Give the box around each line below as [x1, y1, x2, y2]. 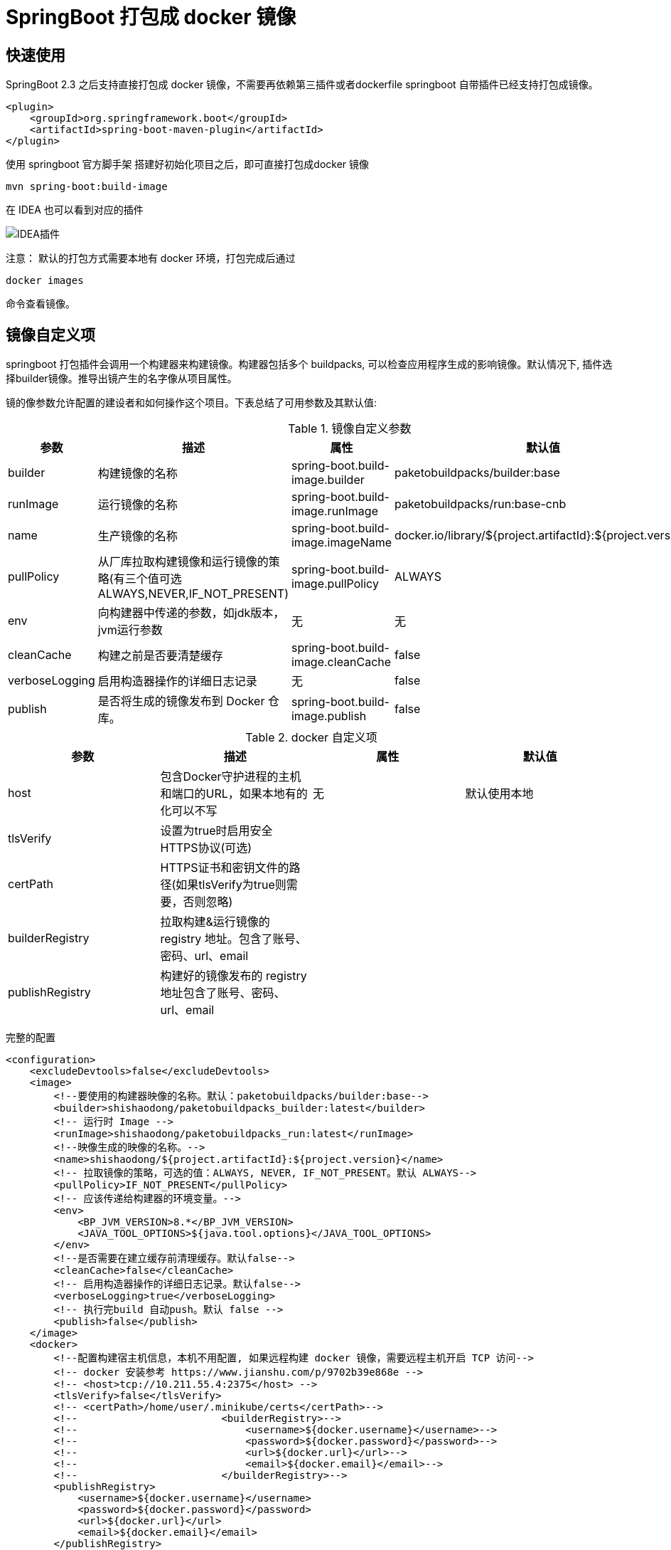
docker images [6, 275, 84, 287]
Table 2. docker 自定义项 [245, 730, 377, 745]
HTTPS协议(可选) [160, 840, 252, 855]
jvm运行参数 [97, 623, 163, 638]
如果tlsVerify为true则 [176, 877, 286, 892]
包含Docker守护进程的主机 [160, 769, 301, 784]
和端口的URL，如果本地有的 [160, 786, 308, 801]
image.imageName [291, 535, 392, 550]
